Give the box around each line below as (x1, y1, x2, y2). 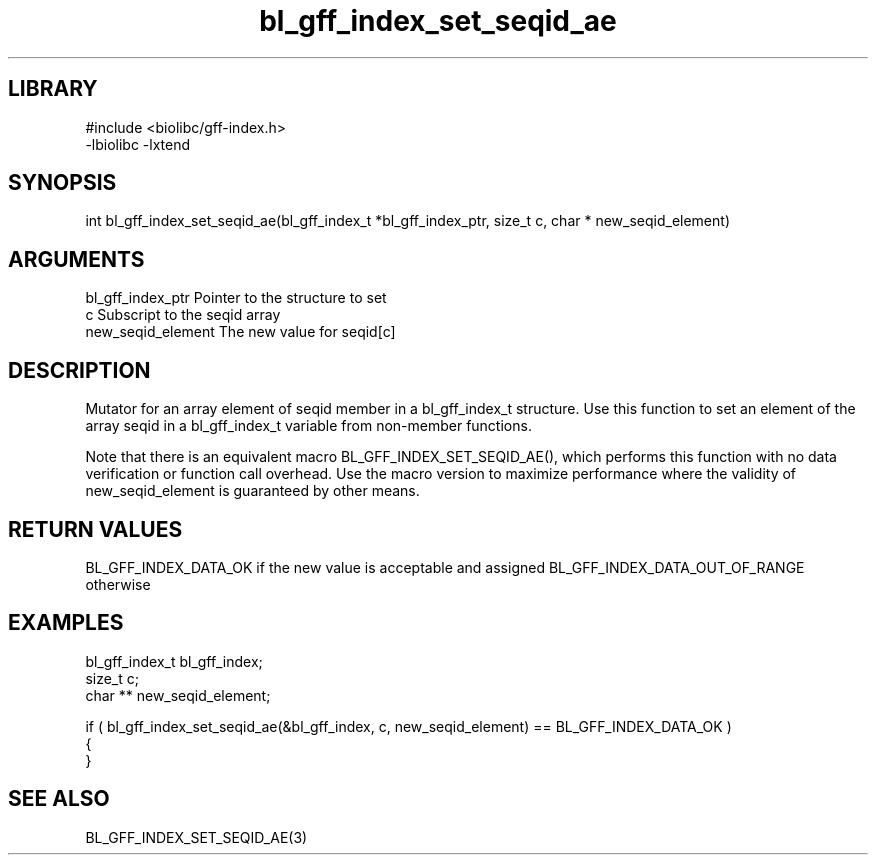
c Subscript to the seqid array (85, 306, 281, 324)
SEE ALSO (8, 786, 110, 812)
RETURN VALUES (8, 516, 183, 542)
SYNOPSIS (8, 170, 117, 196)
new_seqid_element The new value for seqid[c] (85, 323, 396, 341)
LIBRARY (8, 76, 98, 102)
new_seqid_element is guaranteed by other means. (85, 482, 420, 500)
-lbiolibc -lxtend (85, 135, 191, 153)
